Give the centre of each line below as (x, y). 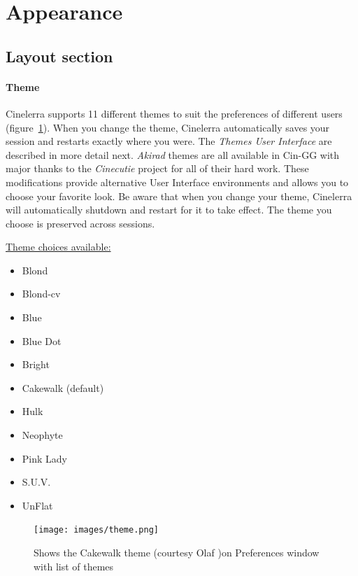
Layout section (59, 56)
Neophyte (42, 435)
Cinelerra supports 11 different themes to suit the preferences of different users (174, 113)
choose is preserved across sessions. (80, 223)
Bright (36, 364)
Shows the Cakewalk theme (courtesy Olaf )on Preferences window (177, 553)
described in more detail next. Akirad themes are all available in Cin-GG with (173, 154)
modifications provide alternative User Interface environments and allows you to (177, 182)
